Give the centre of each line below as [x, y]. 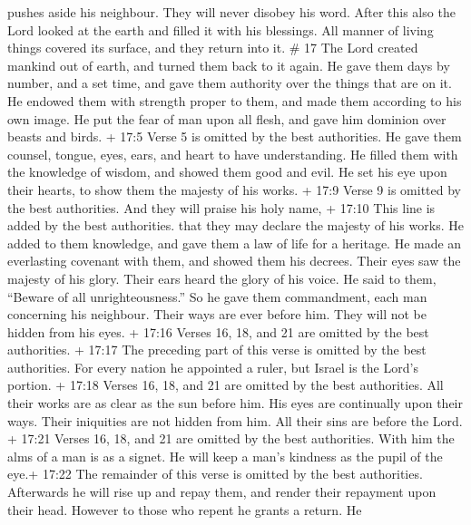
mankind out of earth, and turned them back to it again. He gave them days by [229, 65]
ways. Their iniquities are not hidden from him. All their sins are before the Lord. [235, 420]
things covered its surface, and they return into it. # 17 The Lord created [213, 48]
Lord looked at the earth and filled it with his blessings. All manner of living [221, 29]
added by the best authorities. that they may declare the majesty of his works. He [235, 225]
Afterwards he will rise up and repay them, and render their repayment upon [222, 492]
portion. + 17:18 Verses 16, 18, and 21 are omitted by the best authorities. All [226, 385]
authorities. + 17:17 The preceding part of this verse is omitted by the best [217, 350]
